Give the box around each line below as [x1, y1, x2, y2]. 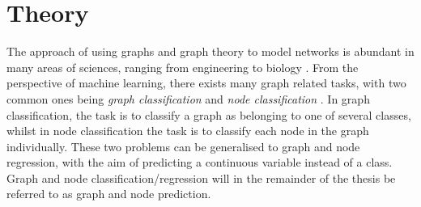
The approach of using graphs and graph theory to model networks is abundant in [6, 43, 415, 60]
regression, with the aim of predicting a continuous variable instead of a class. [6, 154, 393, 171]
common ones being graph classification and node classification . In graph [6, 90, 370, 107]
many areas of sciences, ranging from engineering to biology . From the [6, 58, 359, 75]
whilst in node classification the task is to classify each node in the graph [6, 122, 369, 139]
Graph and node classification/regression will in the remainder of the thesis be [6, 169, 396, 186]
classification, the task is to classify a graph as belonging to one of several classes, [6, 106, 411, 123]
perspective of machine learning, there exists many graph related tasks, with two [6, 74, 406, 91]
